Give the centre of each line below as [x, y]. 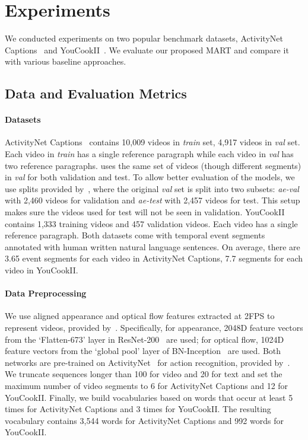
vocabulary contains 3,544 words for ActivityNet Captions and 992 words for [144, 420]
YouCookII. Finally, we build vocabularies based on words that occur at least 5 [149, 397]
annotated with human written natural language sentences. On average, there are [153, 246]
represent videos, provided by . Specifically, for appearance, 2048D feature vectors [154, 327]
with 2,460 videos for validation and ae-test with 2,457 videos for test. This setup [153, 200]
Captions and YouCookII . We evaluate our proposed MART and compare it [147, 50]
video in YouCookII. [42, 270]
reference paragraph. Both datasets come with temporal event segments [135, 235]
